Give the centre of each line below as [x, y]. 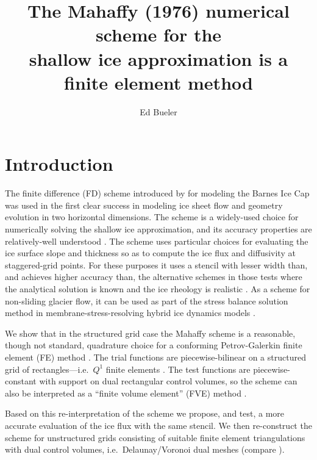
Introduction [59, 164]
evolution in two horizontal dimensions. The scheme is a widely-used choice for [152, 217]
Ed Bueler [158, 111]
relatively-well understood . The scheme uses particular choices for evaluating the [157, 241]
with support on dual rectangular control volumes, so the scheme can [168, 381]
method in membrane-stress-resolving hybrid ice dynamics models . [130, 313]
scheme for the [158, 34]
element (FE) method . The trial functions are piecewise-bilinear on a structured [155, 357]
